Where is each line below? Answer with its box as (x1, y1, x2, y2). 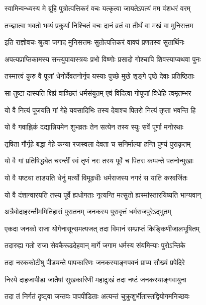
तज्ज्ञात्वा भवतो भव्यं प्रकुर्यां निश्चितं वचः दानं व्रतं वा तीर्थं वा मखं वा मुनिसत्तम (5, 20, 193, 30)
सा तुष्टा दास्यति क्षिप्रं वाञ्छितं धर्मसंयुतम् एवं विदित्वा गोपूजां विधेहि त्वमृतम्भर (5, 87, 191, 98)
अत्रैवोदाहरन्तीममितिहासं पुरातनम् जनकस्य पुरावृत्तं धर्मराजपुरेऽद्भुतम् (5, 206, 171, 217)
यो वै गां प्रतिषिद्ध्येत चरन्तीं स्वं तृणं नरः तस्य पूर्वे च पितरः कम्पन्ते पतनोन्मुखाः (5, 155, 194, 166)
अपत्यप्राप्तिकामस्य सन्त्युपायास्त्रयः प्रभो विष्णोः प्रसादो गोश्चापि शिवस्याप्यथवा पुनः (5, 53, 201, 64)
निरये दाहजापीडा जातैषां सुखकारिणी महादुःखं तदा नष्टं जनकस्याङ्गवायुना (5, 274, 186, 284)
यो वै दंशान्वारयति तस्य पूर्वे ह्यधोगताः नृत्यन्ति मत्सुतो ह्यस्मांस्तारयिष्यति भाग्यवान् (5, 189, 201, 200)
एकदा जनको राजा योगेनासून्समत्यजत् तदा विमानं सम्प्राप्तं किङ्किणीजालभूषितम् (5, 223, 200, 233)
